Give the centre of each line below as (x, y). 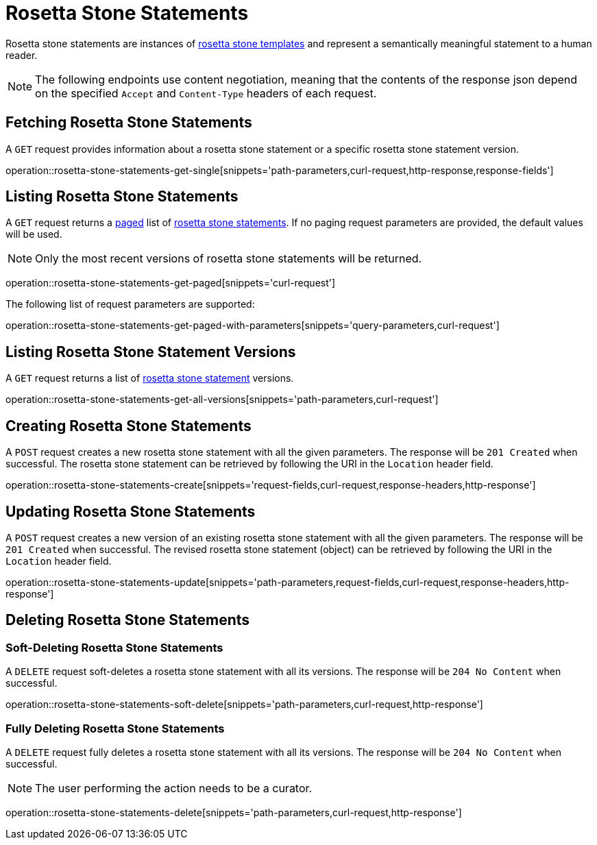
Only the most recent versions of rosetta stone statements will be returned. (229, 259)
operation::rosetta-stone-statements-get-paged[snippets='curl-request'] (171, 283)
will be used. (34, 234)
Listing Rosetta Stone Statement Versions (151, 352)
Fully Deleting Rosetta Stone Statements (115, 728)
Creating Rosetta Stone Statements (129, 426)
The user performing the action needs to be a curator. (174, 788)
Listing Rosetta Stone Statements (122, 197)
